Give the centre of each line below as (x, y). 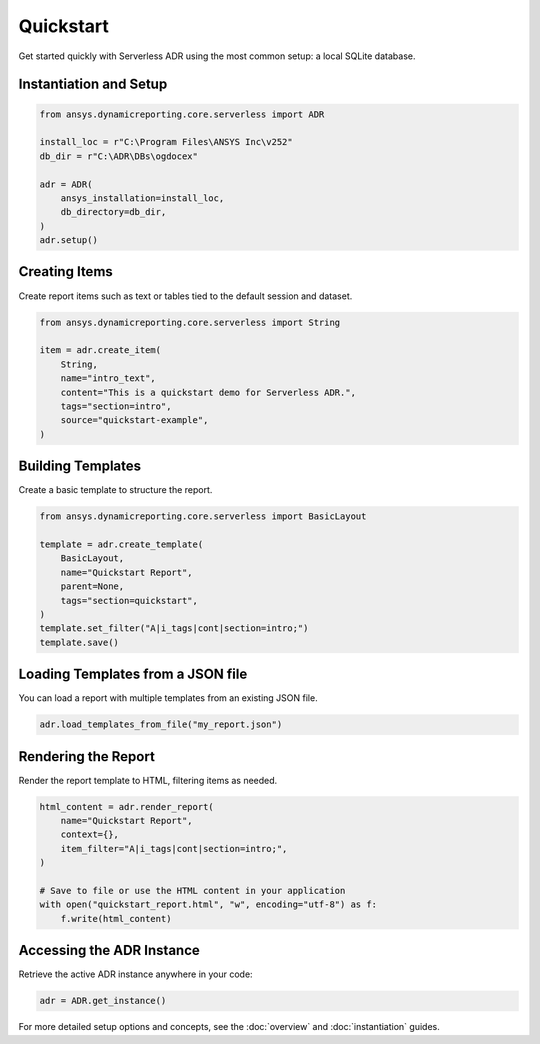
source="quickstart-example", (134, 420)
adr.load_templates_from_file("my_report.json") (161, 724)
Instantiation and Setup (93, 84)
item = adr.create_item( (100, 350)
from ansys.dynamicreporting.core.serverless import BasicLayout (203, 516)
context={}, (90, 834)
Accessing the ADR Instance (109, 950)
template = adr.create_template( (121, 544)
